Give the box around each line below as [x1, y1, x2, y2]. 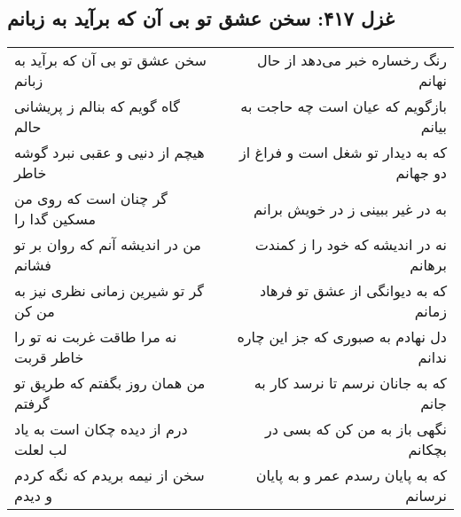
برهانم [410, 255, 447, 276]
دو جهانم [395, 162, 447, 184]
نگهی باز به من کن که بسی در [264, 419, 447, 440]
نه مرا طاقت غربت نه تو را [14, 326, 177, 348]
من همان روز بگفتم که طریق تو [14, 372, 206, 394]
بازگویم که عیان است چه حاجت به [240, 96, 447, 117]
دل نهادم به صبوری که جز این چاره [237, 326, 447, 348]
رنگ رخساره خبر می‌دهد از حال [257, 50, 447, 71]
